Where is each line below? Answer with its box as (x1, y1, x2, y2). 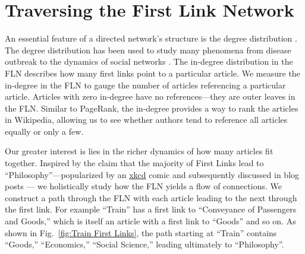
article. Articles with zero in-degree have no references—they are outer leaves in (5, 90, 295, 103)
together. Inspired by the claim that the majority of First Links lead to (5, 157, 264, 169)
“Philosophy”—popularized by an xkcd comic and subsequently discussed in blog (5, 168, 300, 180)
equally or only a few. (5, 125, 84, 137)
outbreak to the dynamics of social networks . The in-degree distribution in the (5, 55, 293, 68)
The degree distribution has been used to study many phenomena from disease (5, 43, 291, 56)
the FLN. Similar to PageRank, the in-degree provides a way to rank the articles (5, 101, 298, 114)
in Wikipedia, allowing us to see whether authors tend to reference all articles (5, 113, 288, 126)
